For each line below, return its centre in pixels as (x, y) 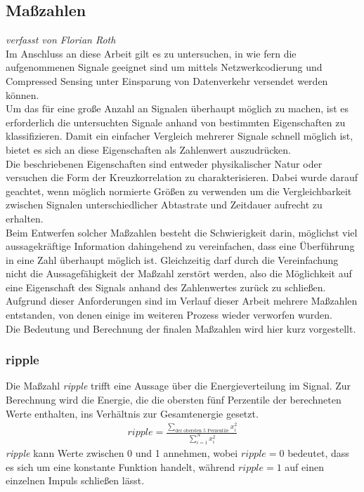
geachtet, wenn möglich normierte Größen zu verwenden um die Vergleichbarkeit (179, 191)
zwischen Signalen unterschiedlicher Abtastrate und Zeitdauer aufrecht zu (164, 205)
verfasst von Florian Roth (61, 40)
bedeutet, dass (318, 452)
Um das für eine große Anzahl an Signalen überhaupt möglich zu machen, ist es (177, 108)
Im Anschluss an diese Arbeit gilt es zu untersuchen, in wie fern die (151, 53)
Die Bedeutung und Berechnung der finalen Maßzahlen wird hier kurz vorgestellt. (181, 328)
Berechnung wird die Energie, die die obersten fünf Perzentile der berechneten (174, 400)
